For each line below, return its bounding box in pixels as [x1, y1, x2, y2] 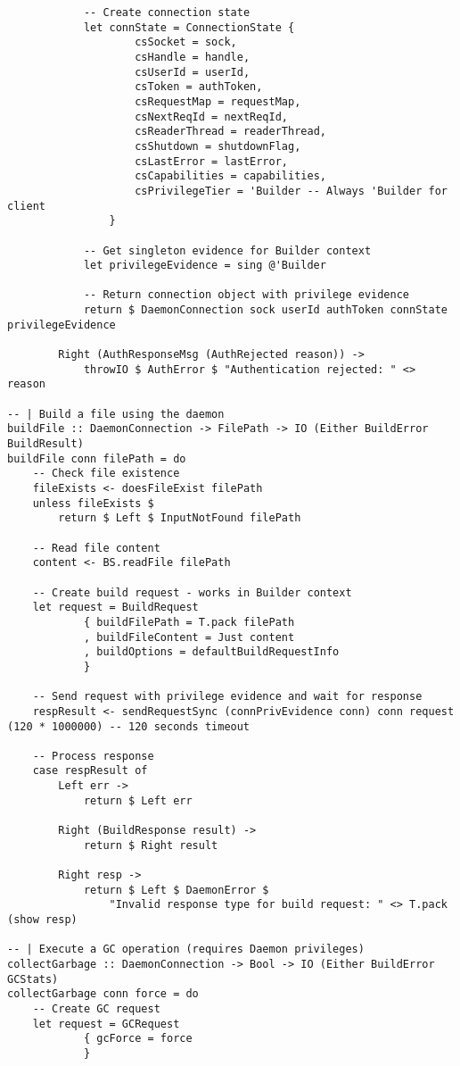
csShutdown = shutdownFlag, [135, 139, 301, 153]
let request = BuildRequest [32, 601, 199, 614]
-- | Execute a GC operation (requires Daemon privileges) [7, 943, 365, 956]
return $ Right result [83, 838, 218, 852]
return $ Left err [83, 794, 193, 807]
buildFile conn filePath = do [7, 452, 186, 465]
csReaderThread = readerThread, [135, 125, 326, 138]
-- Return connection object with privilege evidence [83, 288, 410, 302]
